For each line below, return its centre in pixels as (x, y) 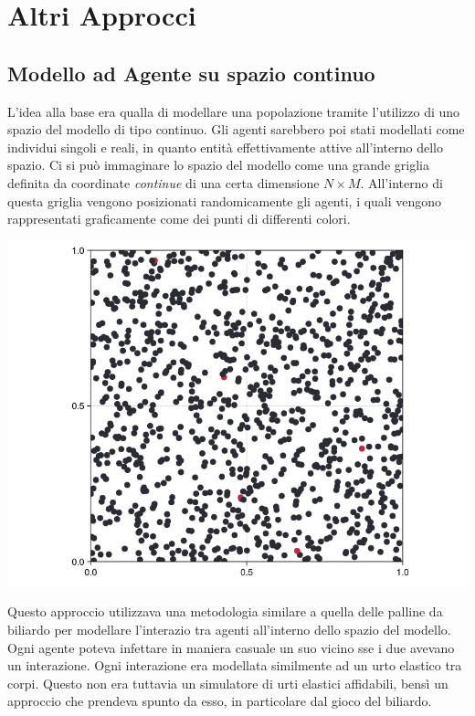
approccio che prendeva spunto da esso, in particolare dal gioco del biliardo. (220, 701)
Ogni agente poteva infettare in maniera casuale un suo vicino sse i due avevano (231, 647)
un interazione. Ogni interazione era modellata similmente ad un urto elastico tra (235, 665)
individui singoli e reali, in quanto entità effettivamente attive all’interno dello (225, 147)
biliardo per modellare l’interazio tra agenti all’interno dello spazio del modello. (229, 629)
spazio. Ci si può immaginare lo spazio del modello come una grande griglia (218, 165)
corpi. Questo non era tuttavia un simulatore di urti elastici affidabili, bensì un (228, 683)
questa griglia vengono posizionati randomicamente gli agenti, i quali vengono (225, 200)
